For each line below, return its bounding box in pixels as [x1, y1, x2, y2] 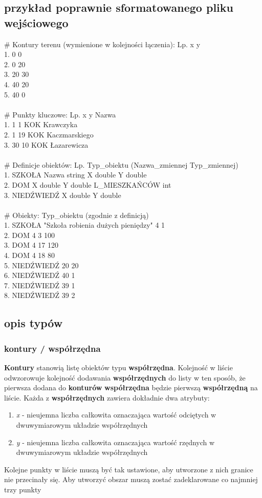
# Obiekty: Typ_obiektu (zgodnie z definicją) [4, 209, 149, 220]
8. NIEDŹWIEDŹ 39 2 [4, 290, 75, 301]
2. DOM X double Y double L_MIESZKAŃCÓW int [4, 179, 171, 190]
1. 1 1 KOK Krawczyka [4, 119, 78, 130]
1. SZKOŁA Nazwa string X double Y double [4, 169, 147, 180]
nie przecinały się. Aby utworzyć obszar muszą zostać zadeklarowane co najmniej [4, 474, 258, 485]
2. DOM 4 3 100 [4, 229, 55, 240]
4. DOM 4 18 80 [4, 250, 55, 261]
